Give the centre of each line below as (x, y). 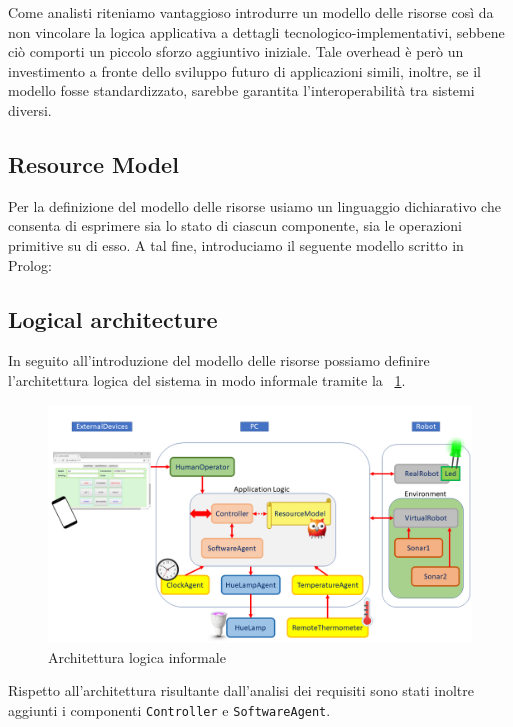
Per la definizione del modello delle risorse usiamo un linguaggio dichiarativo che (254, 205)
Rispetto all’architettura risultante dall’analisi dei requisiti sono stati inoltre (241, 690)
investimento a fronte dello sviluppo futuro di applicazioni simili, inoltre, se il (244, 70)
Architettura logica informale (137, 656)
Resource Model (93, 163)
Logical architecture (113, 318)
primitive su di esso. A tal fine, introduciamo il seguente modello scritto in (236, 244)
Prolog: (30, 264)
